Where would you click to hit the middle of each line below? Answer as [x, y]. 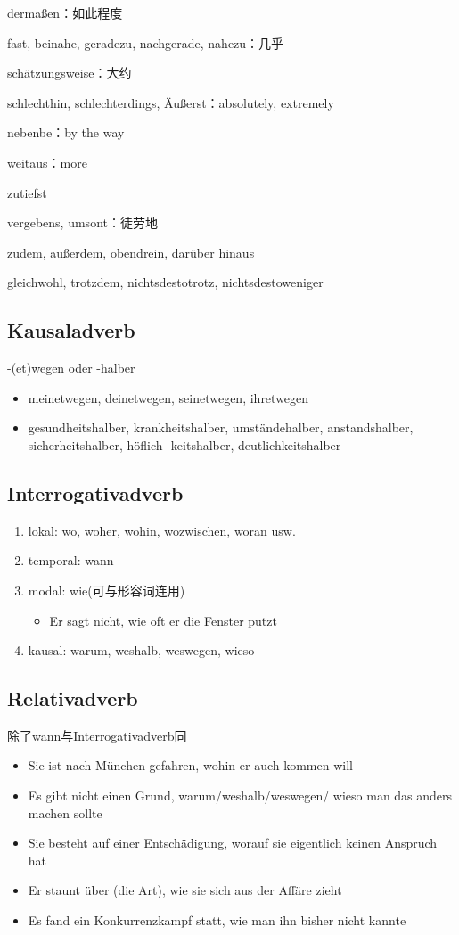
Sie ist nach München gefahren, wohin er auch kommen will [190, 765]
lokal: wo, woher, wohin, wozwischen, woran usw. [162, 530]
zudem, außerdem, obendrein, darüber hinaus [131, 252]
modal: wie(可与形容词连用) [107, 590]
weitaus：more [47, 162]
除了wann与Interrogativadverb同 [97, 735]
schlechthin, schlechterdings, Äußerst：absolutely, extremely [171, 102]
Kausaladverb [71, 330]
